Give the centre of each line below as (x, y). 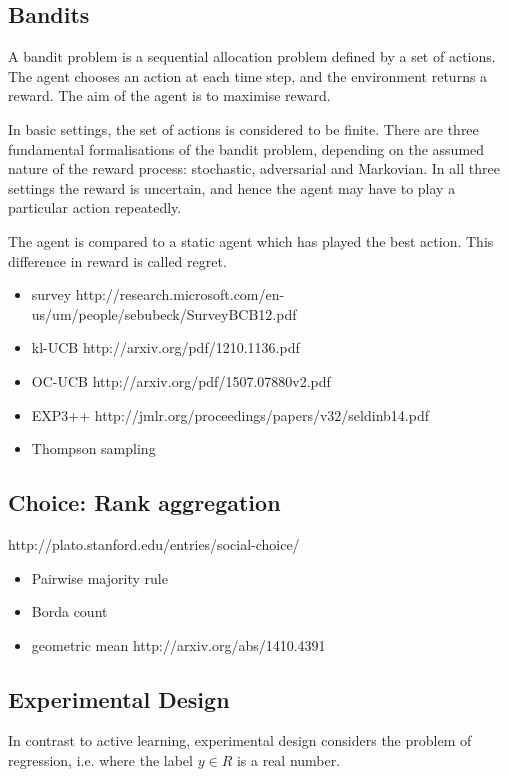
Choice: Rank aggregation (144, 502)
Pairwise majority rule (99, 577)
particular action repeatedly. (95, 207)
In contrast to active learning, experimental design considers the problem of (240, 740)
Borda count (69, 611)
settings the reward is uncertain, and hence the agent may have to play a (232, 187)
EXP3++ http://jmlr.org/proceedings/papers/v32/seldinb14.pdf (230, 414)
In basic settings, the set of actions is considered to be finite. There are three (243, 128)
